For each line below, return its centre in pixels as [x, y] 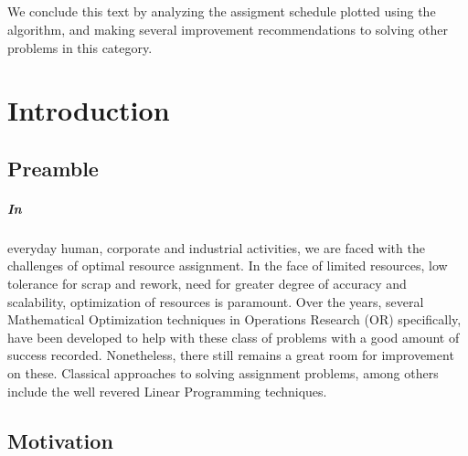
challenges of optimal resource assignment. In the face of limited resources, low [228, 265]
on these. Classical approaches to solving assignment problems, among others [223, 373]
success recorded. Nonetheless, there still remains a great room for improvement [231, 355]
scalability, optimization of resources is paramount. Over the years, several [216, 301]
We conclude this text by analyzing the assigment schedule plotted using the [222, 11]
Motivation [60, 440]
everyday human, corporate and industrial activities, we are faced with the [216, 247]
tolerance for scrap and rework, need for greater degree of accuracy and [207, 284]
